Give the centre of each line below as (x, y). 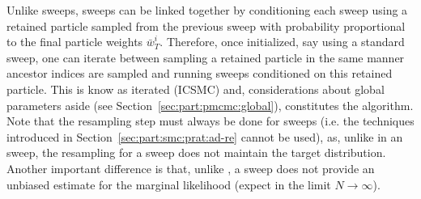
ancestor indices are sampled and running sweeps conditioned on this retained (200, 73)
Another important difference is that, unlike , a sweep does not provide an (191, 168)
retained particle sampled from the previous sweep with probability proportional (206, 25)
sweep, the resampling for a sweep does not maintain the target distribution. (196, 152)
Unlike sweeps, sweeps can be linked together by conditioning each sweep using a (207, 10)
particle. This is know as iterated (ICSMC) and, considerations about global (196, 89)
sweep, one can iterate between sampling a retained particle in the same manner (206, 57)
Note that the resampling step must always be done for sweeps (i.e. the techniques (210, 121)
